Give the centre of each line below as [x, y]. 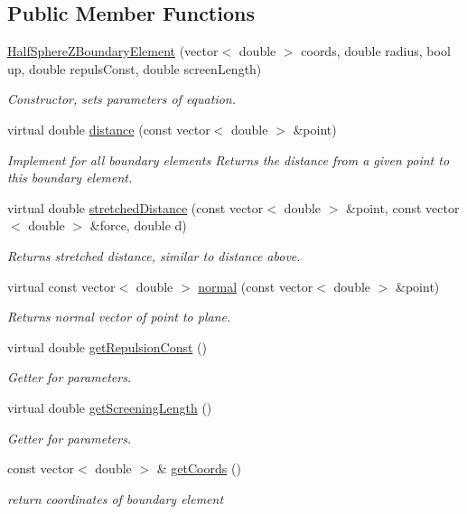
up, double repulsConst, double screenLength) [135, 68]
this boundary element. [70, 178]
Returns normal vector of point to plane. [119, 317]
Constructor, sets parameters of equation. [121, 99]
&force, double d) [138, 225]
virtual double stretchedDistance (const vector [135, 207]
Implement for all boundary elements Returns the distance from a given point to [229, 159]
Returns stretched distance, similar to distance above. [154, 255]
